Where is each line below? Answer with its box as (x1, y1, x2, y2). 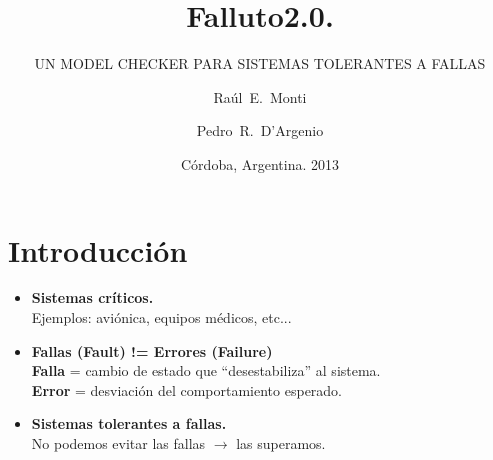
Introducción (8, 229, 188, 270)
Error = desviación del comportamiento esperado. (31, 379, 343, 400)
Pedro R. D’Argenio (196, 120, 324, 141)
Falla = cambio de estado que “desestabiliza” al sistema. (31, 360, 381, 381)
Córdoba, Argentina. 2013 (181, 153, 339, 174)
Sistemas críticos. (31, 287, 154, 308)
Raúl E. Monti (213, 86, 307, 107)
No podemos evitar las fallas (31, 433, 206, 453)
